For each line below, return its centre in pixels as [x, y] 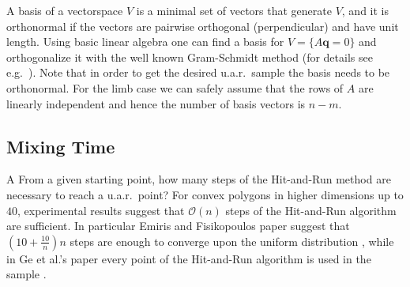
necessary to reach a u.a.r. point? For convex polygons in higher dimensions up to [205, 194]
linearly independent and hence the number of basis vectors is [156, 103]
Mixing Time [61, 146]
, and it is [365, 10]
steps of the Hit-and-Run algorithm [311, 210]
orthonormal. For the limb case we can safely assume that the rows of [175, 87]
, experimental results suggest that [101, 210]
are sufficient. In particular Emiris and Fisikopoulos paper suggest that [178, 226]
